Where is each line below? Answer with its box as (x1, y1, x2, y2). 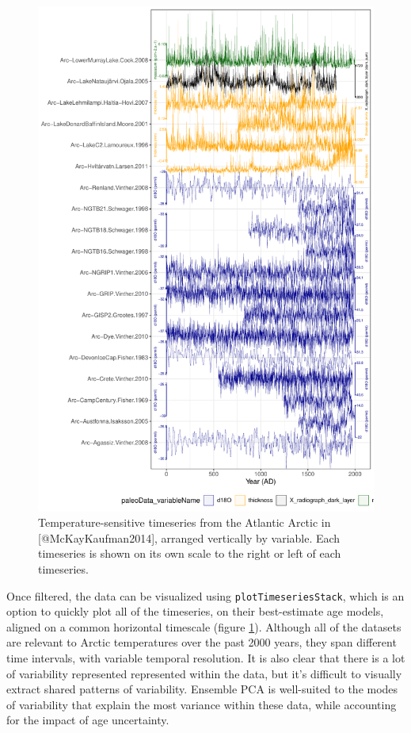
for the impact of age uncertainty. (6, 712, 169, 728)
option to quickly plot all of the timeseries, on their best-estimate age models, (6, 603, 384, 620)
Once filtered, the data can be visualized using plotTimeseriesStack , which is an (6, 587, 405, 604)
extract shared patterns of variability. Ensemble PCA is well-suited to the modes (6, 681, 398, 697)
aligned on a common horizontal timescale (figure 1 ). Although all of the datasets (6, 618, 401, 635)
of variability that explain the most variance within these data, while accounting (6, 696, 397, 712)
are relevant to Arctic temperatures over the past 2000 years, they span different (6, 634, 397, 650)
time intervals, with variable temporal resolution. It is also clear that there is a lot (6, 650, 405, 666)
